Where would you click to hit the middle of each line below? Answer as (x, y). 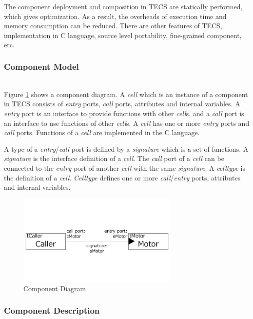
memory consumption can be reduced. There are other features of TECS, (113, 26)
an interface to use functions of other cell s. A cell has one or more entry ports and (127, 123)
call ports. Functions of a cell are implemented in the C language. (102, 132)
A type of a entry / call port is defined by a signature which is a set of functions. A (126, 149)
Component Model (41, 66)
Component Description (52, 310)
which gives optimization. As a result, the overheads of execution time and (115, 16)
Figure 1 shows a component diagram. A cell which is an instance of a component (126, 94)
